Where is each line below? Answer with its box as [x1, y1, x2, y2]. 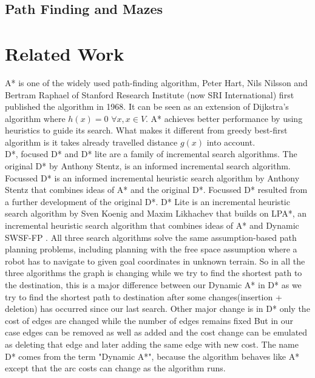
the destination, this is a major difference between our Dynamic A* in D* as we [5, 278, 302, 291]
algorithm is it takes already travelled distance [5, 135, 178, 148]
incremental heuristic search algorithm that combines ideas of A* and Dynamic [5, 219, 299, 232]
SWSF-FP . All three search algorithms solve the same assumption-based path [5, 231, 297, 243]
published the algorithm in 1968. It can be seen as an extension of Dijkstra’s [5, 100, 289, 113]
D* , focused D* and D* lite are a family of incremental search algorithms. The [5, 147, 297, 160]
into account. [206, 135, 256, 148]
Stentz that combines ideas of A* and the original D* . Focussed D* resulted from [5, 183, 308, 196]
